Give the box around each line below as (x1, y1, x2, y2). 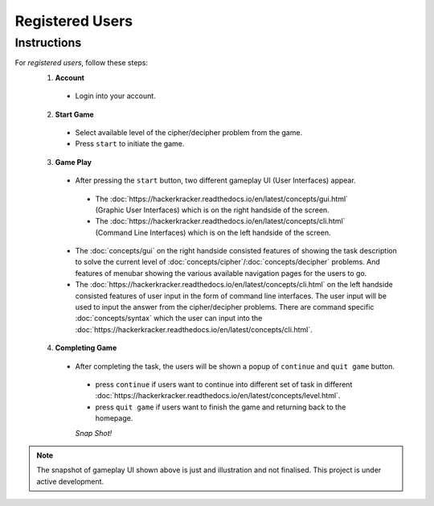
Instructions (14, 35, 82, 50)
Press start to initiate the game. (75, 139, 185, 149)
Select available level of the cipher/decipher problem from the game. (75, 127, 303, 137)
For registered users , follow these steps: (14, 58, 149, 68)
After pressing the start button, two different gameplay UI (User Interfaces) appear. (75, 175, 357, 185)
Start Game (55, 109, 94, 119)
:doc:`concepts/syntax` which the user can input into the (75, 314, 263, 323)
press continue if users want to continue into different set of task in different (95, 379, 353, 389)
